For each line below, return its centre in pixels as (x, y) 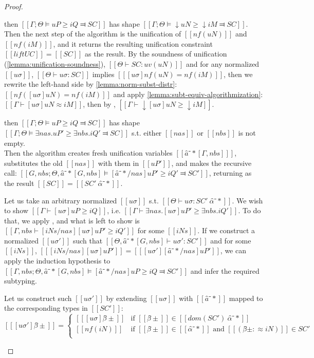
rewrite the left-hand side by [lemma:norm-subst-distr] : (91, 84)
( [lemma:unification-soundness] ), (55, 63)
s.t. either (146, 132)
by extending (126, 298)
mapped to (246, 298)
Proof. (14, 6)
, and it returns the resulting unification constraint (133, 43)
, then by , (99, 104)
